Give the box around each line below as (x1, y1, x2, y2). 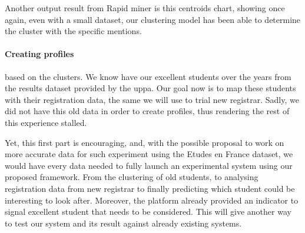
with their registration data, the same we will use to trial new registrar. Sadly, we (5, 93, 299, 105)
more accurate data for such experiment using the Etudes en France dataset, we (5, 148, 293, 160)
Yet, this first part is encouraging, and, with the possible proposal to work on (5, 136, 284, 148)
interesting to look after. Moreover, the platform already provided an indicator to (5, 194, 299, 206)
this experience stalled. (5, 116, 87, 128)
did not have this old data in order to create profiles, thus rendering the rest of (5, 105, 290, 117)
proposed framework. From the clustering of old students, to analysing (5, 171, 258, 183)
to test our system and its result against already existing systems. (5, 217, 242, 229)
